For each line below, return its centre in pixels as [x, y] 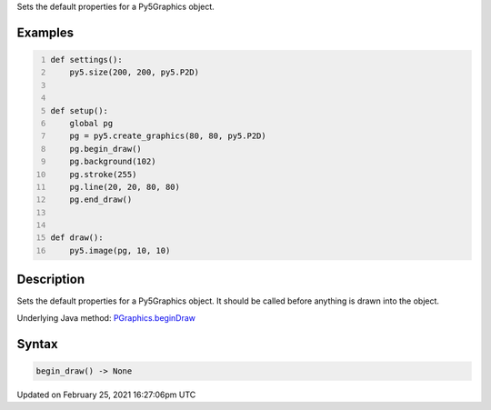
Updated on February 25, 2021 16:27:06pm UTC [106, 395]
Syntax [37, 344]
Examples [45, 32]
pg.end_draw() [101, 200]
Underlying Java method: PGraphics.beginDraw [106, 317]
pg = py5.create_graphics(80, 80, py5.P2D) [168, 136]
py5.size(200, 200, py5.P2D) [135, 72]
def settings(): [86, 60]
